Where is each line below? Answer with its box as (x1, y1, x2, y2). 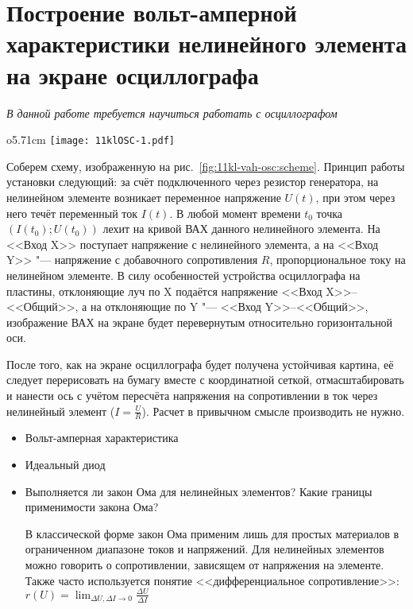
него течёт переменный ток (6, 204, 138, 221)
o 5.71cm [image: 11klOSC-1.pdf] (6, 131, 175, 148)
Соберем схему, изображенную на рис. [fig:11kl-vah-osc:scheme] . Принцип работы (6, 157, 405, 174)
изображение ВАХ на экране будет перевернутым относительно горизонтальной (6, 313, 393, 330)
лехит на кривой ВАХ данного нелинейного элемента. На (102, 220, 380, 237)
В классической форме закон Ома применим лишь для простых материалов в (25, 525, 399, 541)
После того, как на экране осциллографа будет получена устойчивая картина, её (6, 355, 394, 372)
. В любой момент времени (169, 204, 301, 221)
